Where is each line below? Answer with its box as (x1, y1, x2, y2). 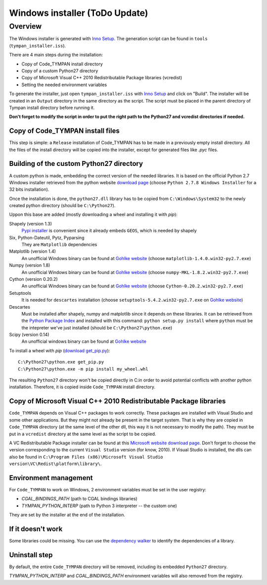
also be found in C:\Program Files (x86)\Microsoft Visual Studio (9, 454, 163, 460)
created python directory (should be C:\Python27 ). (9, 203, 116, 209)
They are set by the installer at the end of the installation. (9, 512, 126, 518)
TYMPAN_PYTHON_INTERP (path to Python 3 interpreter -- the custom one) (21, 503, 178, 509)
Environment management (9, 474, 93, 482)
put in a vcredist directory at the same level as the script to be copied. (9, 431, 156, 437)
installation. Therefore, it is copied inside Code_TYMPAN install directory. (9, 384, 156, 390)
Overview (9, 22, 42, 31)
